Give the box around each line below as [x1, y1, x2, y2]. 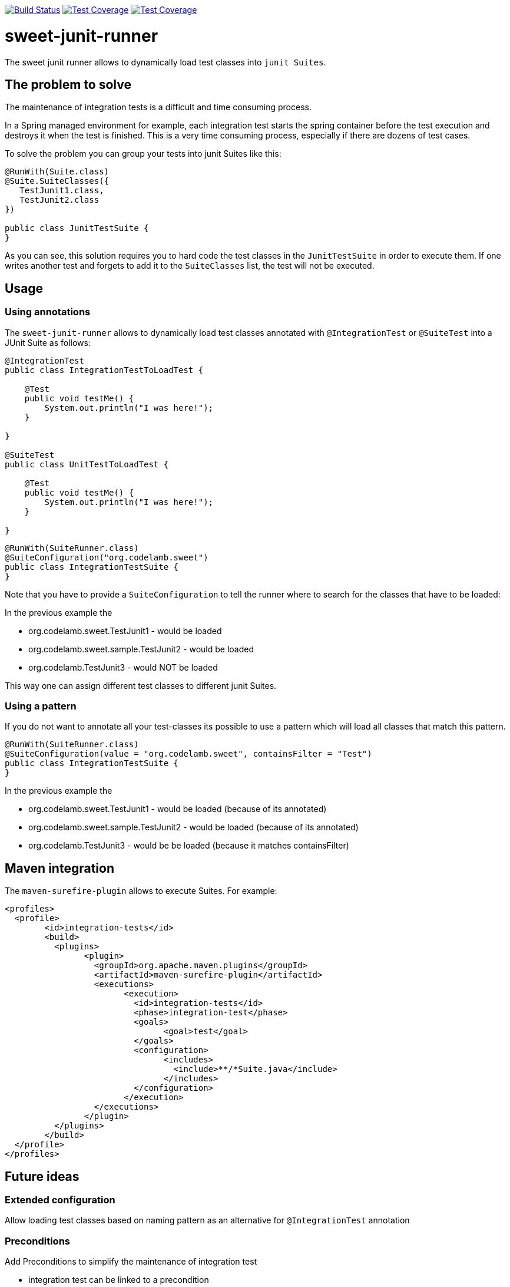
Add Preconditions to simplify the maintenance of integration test [5, 1256, 257, 1267]
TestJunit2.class [19, 195, 100, 205]
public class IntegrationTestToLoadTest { [5, 365, 204, 375]
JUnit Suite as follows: [5, 337, 91, 348]
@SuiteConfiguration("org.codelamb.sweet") [5, 552, 208, 562]
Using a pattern [5, 699, 77, 712]
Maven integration [5, 860, 114, 876]
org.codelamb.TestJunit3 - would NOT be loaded [28, 662, 218, 672]
